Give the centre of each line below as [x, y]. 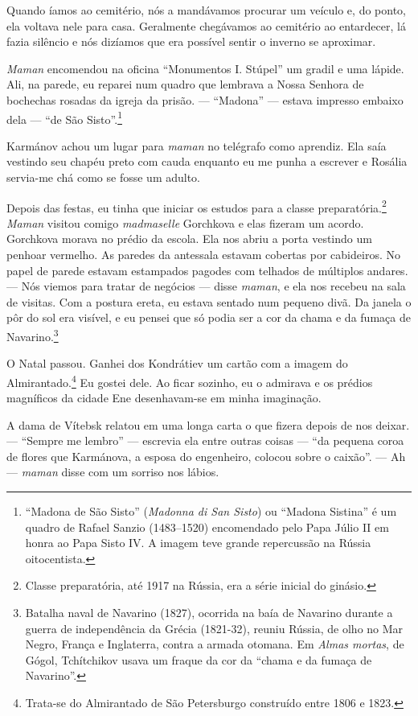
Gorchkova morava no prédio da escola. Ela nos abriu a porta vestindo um [189, 239]
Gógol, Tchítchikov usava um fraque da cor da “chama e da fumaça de [199, 659]
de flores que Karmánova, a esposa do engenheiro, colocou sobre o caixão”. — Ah [206, 456]
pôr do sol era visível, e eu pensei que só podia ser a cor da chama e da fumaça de [209, 317]
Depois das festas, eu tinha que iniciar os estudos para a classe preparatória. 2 [197, 206]
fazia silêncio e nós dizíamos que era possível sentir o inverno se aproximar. [191, 41]
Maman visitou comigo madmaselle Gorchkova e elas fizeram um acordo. [185, 222]
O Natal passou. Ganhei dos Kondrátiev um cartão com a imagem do [177, 363]
